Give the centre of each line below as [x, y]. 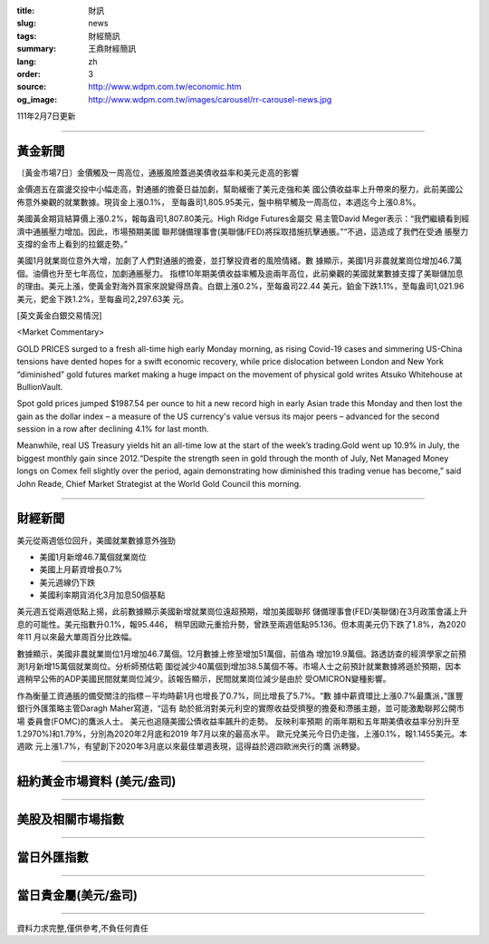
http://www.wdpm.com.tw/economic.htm [165, 87]
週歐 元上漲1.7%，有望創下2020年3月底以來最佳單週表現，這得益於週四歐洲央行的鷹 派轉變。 [191, 746]
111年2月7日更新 [46, 116]
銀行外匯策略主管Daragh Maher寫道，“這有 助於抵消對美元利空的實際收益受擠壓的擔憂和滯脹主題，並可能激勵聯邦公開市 [241, 708]
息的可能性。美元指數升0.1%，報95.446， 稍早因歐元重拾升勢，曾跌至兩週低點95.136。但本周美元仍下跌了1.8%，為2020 [241, 624]
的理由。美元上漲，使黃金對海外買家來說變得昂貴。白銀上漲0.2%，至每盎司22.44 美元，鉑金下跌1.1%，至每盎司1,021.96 [240, 287]
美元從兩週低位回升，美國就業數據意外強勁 [96, 540]
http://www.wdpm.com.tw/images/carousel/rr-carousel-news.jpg [210, 99]
